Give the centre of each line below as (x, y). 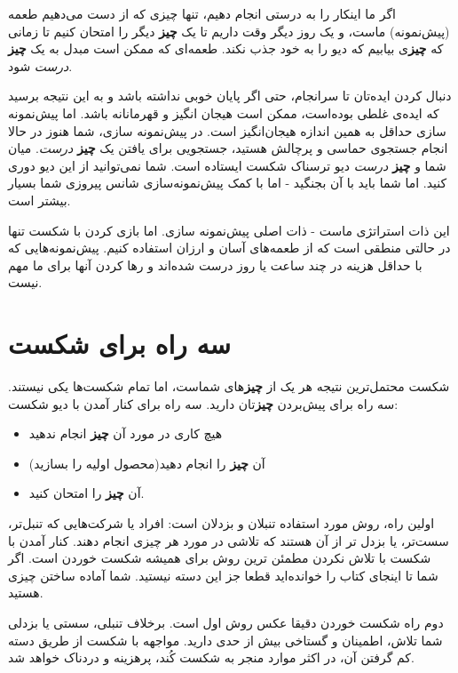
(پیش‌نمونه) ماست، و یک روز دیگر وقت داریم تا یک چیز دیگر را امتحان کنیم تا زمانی (229, 31)
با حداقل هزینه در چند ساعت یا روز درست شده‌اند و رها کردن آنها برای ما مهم (215, 264)
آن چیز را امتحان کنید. (87, 493)
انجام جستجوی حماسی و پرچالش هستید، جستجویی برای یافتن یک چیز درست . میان (228, 148)
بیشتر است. (39, 200)
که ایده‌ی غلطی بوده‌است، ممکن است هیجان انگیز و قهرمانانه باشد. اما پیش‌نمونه (224, 112)
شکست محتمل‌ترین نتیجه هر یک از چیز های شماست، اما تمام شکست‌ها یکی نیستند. (229, 386)
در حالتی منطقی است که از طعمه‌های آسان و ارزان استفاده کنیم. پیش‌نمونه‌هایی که (229, 248)
